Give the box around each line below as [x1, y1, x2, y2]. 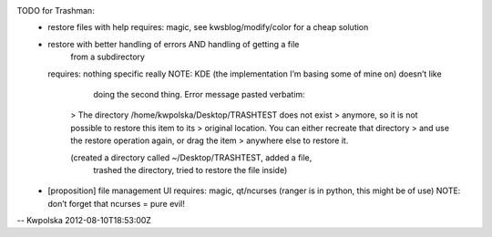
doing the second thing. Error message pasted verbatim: [93, 88, 305, 99]
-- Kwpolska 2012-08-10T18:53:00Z [16, 215, 152, 226]
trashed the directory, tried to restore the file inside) [93, 164, 288, 175]
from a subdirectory [70, 51, 146, 63]
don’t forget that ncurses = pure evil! [47, 198, 186, 209]
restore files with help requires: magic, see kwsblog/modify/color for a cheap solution [47, 22, 369, 33]
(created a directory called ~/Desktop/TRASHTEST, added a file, [70, 151, 313, 163]
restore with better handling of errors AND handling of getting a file [47, 38, 300, 49]
